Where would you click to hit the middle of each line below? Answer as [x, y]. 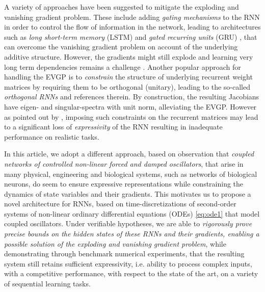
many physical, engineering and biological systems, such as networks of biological [131, 174]
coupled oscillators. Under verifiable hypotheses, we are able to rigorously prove [128, 223]
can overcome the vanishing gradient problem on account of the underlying [121, 47]
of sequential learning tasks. [47, 284]
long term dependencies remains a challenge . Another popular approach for [123, 67]
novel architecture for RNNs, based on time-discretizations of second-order [120, 204]
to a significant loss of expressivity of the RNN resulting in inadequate [113, 127]
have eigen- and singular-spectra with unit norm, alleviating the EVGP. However [130, 106]
